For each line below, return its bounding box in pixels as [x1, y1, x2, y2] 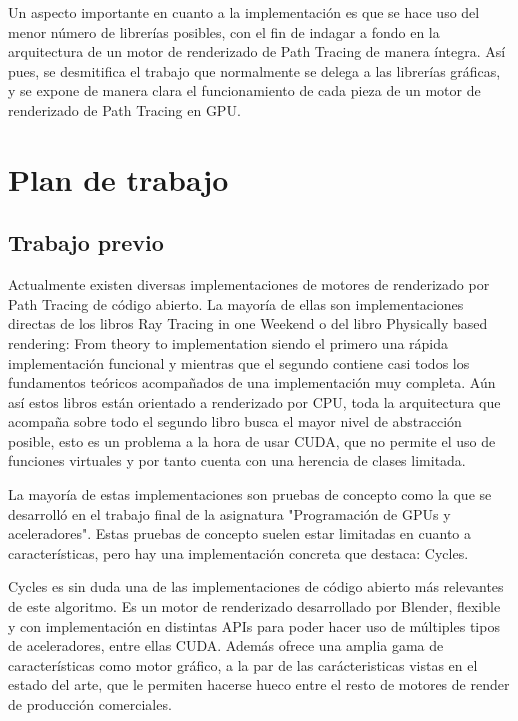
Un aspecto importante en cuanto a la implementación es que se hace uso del [8, 2, 480, 22]
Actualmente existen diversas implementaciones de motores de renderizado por [8, 274, 490, 295]
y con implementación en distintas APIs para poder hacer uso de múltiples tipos [8, 615, 500, 636]
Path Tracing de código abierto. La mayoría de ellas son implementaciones [8, 293, 464, 314]
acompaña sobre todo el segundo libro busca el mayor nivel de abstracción [8, 411, 462, 432]
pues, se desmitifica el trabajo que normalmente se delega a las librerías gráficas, [8, 60, 501, 81]
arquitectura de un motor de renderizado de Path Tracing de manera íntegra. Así [8, 41, 506, 62]
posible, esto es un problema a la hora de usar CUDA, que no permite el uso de [8, 430, 496, 451]
